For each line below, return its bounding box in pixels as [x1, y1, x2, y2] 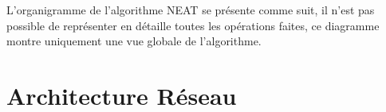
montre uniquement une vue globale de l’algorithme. [6, 33, 262, 49]
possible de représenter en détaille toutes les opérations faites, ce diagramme [6, 17, 380, 33]
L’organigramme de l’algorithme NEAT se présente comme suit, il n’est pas [6, 2, 375, 17]
